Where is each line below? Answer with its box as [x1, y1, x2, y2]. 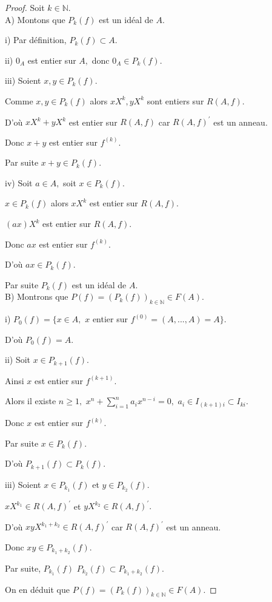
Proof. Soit [5, 1, 45, 13]
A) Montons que [5, 13, 65, 25]
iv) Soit [5, 176, 33, 189]
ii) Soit [5, 353, 31, 366]
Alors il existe [5, 394, 56, 407]
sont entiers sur [147, 94, 204, 107]
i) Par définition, [5, 33, 67, 46]
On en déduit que [5, 583, 70, 595]
